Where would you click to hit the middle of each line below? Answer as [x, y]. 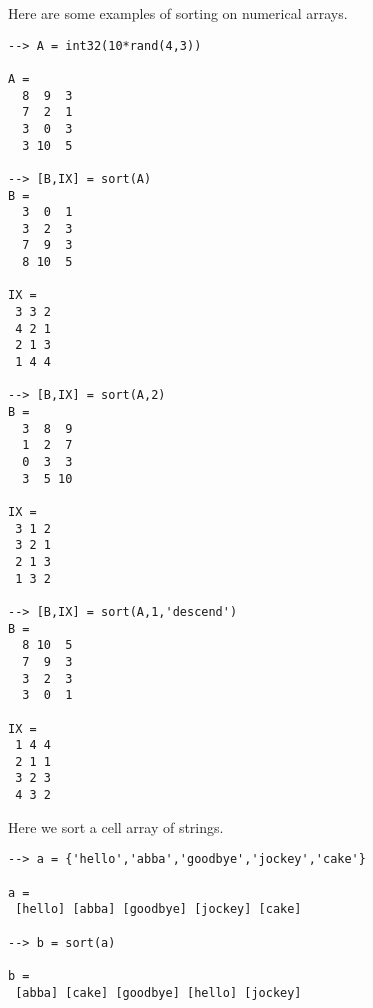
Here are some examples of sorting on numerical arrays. [178, 13]
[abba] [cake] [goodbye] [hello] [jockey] [158, 992]
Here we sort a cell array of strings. [116, 826]
